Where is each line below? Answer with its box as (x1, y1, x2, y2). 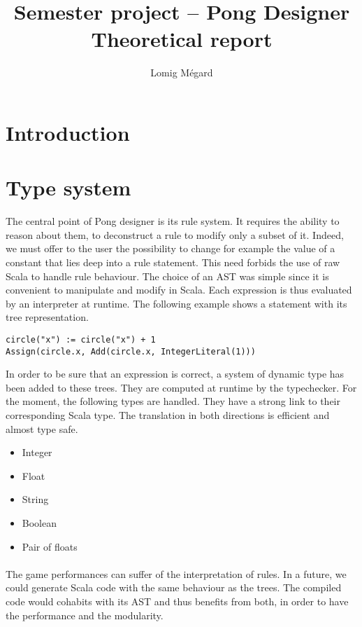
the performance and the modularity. (6, 607, 164, 622)
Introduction (6, 118, 130, 146)
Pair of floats (22, 539, 78, 553)
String (22, 492, 49, 507)
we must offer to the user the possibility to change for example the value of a (6, 241, 335, 256)
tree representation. (6, 310, 89, 324)
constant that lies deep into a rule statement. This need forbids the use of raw (6, 255, 340, 269)
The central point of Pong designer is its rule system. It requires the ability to (6, 214, 340, 228)
